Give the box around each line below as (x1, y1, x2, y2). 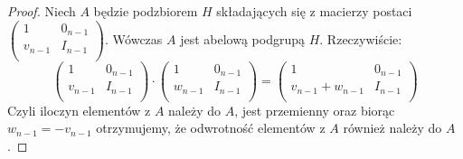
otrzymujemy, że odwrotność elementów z (96, 118, 326, 137)
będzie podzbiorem (93, 2, 198, 20)
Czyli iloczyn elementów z (7, 100, 151, 119)
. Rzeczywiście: (319, 29, 402, 48)
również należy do (343, 118, 442, 137)
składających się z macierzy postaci (216, 2, 412, 20)
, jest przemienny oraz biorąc (234, 100, 395, 119)
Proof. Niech (7, 2, 76, 20)
